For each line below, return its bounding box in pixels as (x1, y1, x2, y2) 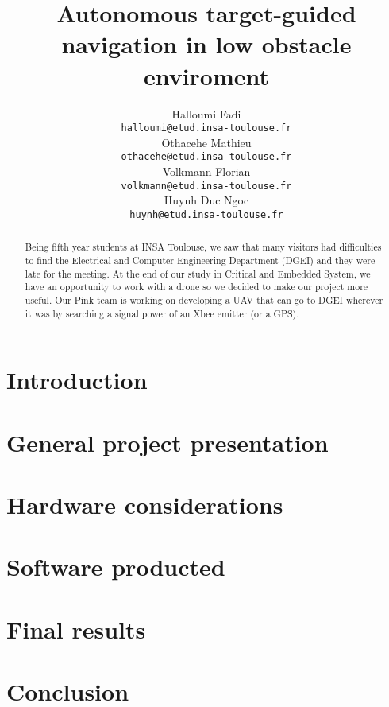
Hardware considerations (6, 488, 283, 520)
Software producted (6, 550, 225, 583)
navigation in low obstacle (61, 28, 352, 60)
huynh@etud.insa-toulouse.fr (129, 208, 283, 220)
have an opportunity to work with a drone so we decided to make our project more (25, 280, 368, 293)
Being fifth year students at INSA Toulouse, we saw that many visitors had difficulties (25, 240, 382, 254)
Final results (6, 612, 146, 645)
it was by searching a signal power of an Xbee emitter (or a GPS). (25, 306, 299, 320)
